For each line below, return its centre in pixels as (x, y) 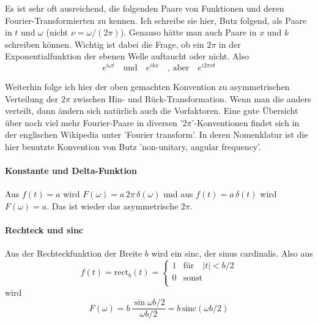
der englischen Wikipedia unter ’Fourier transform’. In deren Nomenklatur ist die (157, 134)
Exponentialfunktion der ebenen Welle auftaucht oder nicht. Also (127, 56)
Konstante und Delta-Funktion (71, 171)
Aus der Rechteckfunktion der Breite (74, 253)
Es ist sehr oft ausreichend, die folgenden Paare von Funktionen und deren (145, 8)
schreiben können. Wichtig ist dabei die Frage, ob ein (105, 44)
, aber (179, 68)
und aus (178, 194)
